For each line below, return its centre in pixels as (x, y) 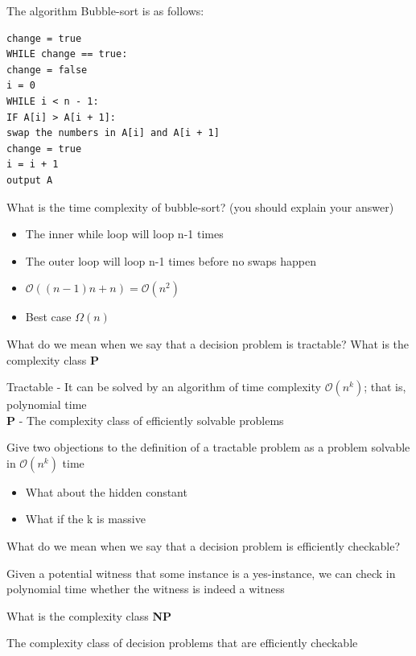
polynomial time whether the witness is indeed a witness (146, 589)
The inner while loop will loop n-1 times (124, 234)
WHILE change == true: (67, 54)
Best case (48, 317)
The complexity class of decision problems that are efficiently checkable (182, 643)
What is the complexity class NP (89, 615)
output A (30, 180)
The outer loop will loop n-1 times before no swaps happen (171, 260)
